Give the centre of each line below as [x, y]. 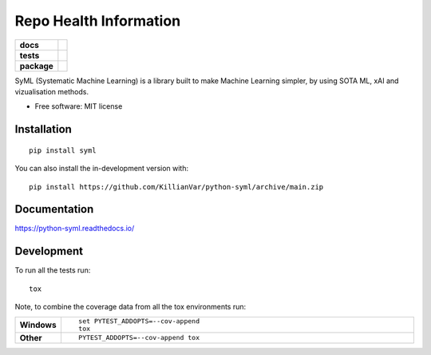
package [36, 66]
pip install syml [63, 150]
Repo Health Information [98, 21]
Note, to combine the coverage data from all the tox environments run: [130, 307]
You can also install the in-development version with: [102, 169]
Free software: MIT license [79, 106]
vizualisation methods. [52, 91]
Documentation [54, 209]
